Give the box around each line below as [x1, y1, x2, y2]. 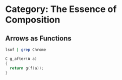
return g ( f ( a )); [10, 65, 44, 70]
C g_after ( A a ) [5, 56, 37, 61]
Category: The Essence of [5, 3, 117, 15]
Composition [5, 14, 60, 25]
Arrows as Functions [5, 34, 72, 42]
